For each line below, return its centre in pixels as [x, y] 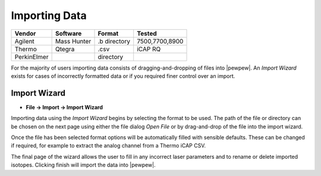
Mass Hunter [73, 41]
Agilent [25, 41]
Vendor [25, 33]
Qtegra [65, 49]
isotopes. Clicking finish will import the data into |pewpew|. [83, 165]
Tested [147, 33]
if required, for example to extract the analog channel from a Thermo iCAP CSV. [108, 146]
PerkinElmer [32, 56]
